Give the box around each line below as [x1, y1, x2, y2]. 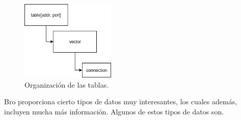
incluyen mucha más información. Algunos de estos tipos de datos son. [4, 106, 224, 116]
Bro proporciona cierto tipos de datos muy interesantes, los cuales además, [4, 96, 237, 107]
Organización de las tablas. [24, 79, 109, 90]
